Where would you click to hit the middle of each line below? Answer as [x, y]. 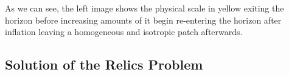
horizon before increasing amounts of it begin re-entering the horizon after [143, 20]
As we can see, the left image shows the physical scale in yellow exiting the [144, 8]
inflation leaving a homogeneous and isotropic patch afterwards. [124, 32]
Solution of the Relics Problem [104, 64]
